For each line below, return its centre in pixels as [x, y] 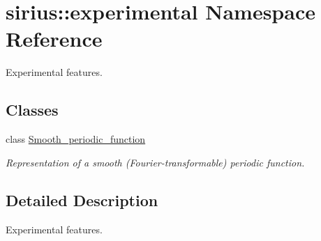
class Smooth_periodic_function [76, 139]
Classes [32, 110]
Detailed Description [82, 200]
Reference [54, 39]
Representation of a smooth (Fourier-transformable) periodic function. [155, 162]
